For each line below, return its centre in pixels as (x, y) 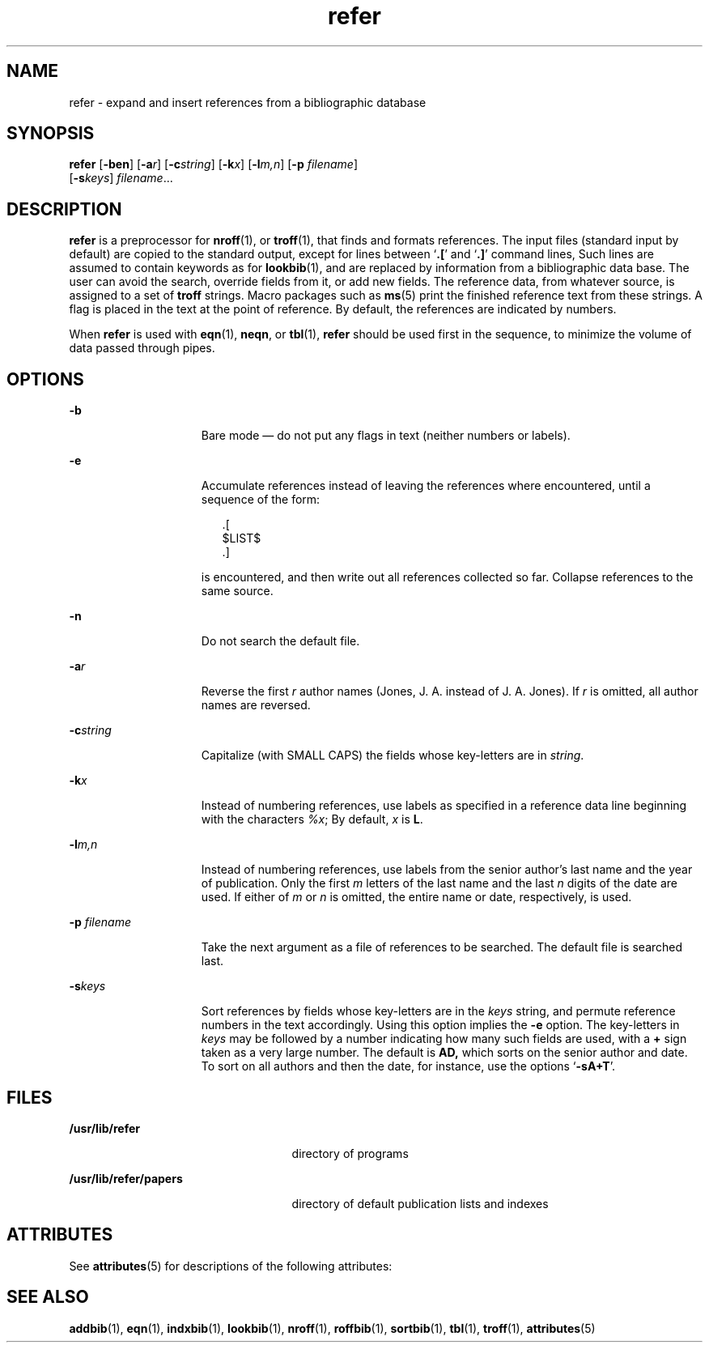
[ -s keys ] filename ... (121, 178)
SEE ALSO (48, 1297)
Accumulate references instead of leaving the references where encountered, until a (426, 486)
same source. (237, 591)
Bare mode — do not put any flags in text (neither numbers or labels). (386, 436)
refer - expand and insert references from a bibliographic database (248, 102)
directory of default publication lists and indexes (420, 1203)
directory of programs (350, 1153)
